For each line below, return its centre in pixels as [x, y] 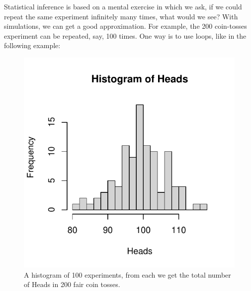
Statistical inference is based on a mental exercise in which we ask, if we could [123, 6]
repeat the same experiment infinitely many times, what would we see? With [121, 16]
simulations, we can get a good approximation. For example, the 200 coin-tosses [125, 26]
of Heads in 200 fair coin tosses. [72, 284]
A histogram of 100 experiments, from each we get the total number [127, 274]
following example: [32, 45]
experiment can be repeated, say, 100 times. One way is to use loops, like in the [125, 35]
